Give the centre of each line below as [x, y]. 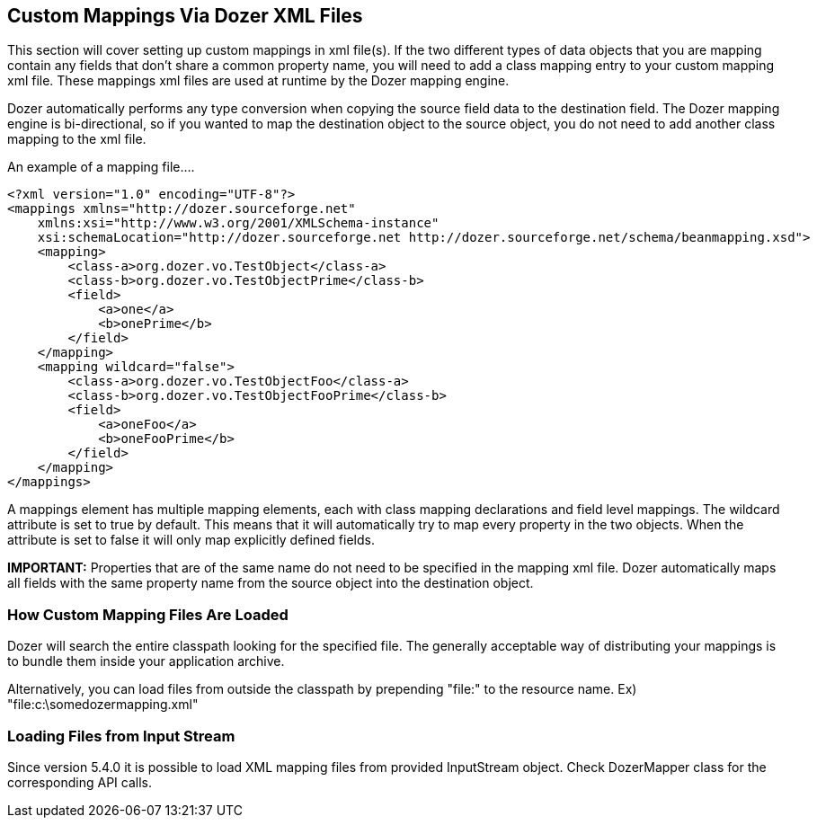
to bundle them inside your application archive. [146, 661]
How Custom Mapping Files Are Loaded [148, 614]
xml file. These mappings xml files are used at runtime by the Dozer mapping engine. [258, 81]
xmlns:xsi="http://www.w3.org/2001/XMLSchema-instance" [238, 223]
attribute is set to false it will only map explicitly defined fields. [191, 540]
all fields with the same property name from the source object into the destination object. [271, 583]
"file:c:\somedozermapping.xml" [103, 705]
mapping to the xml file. [77, 139]
